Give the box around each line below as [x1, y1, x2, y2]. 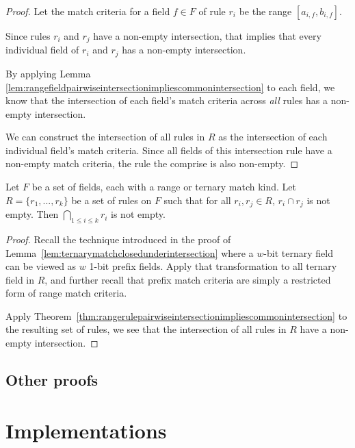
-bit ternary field [263, 245, 333, 260]
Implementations [5, 416, 167, 444]
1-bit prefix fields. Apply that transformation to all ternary [89, 259, 337, 273]
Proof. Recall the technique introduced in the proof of [5, 232, 231, 246]
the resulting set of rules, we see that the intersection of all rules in [5, 322, 287, 336]
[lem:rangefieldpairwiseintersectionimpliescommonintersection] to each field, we [5, 79, 335, 94]
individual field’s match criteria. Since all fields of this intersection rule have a [5, 142, 332, 157]
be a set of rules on [71, 192, 152, 207]
